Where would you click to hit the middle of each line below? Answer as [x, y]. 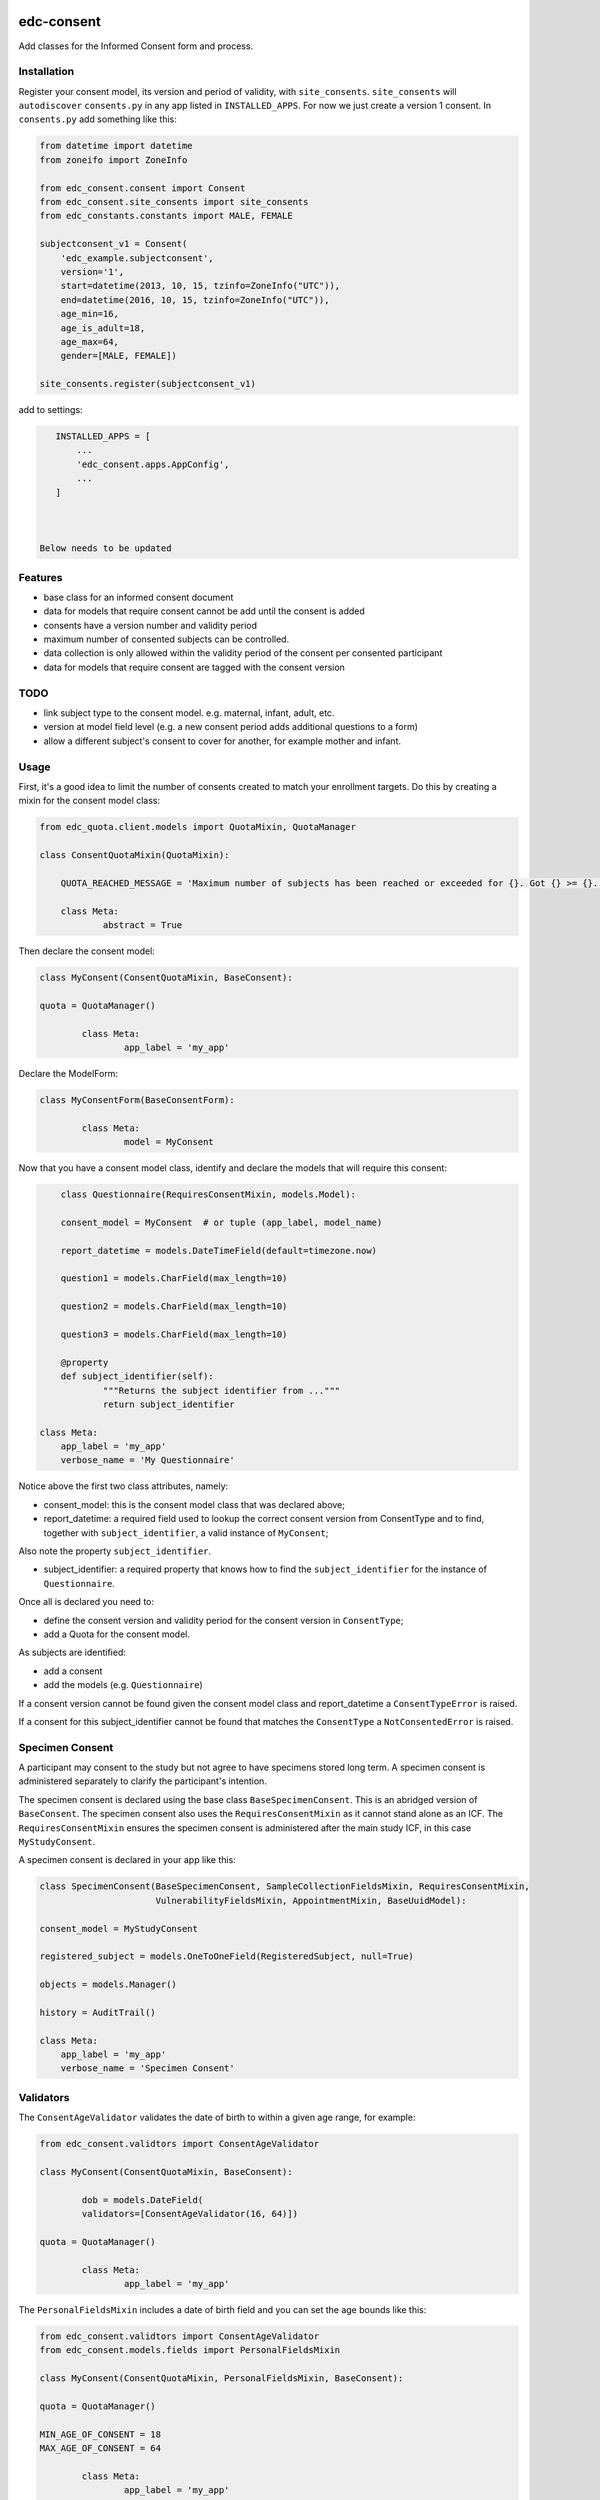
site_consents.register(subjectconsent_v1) [148, 384]
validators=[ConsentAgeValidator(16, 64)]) [190, 2214]
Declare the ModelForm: [68, 1073]
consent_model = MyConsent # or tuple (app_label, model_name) [221, 1222]
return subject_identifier [168, 1404]
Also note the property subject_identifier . [115, 1551]
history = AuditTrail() [98, 2012]
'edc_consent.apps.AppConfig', [153, 464]
